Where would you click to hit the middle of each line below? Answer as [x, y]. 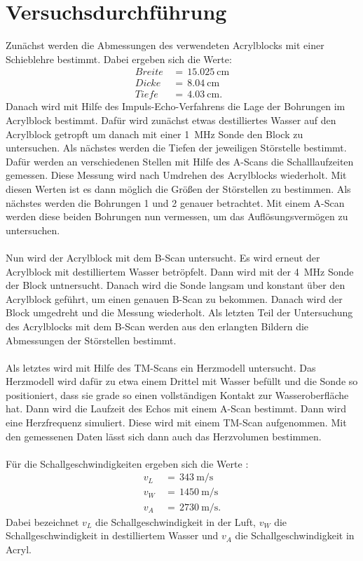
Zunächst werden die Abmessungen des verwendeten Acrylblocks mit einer [165, 45]
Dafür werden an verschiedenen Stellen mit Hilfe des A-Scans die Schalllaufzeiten [180, 161]
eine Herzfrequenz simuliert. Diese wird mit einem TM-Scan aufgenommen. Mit [176, 423]
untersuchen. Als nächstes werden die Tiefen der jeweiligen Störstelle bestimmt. [176, 148]
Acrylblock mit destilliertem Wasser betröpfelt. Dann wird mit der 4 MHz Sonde [180, 271]
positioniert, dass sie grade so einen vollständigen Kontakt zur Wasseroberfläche [177, 394]
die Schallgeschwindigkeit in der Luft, [175, 521]
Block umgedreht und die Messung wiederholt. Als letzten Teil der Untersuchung [179, 312]
